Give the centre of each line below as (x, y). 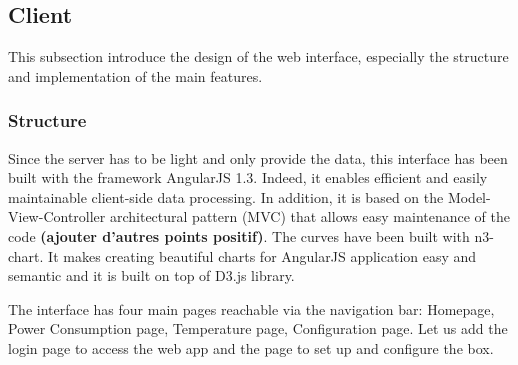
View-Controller (57, 216)
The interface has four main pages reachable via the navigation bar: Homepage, (251, 308)
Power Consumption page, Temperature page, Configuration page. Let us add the (258, 328)
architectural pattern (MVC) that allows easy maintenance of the (309, 216)
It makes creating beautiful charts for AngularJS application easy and (262, 255)
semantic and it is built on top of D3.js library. (151, 275)
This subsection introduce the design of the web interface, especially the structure (258, 56)
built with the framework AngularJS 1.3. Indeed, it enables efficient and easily (248, 177)
